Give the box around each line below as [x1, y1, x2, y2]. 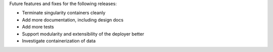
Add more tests [22, 24, 54, 30]
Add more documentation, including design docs [22, 16, 124, 22]
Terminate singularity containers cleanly [22, 10, 106, 16]
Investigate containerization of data [22, 37, 96, 43]
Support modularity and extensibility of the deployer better [22, 30, 144, 37]
